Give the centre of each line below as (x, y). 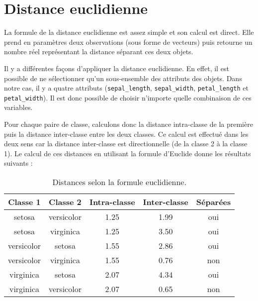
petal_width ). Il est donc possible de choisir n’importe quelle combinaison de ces (128, 97)
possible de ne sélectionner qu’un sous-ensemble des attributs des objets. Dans (123, 78)
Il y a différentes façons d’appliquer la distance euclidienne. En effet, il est (117, 68)
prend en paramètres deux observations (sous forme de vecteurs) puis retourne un (128, 42)
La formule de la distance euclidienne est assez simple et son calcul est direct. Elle (129, 32)
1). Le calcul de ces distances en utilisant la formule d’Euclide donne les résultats (128, 153)
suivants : (18, 163)
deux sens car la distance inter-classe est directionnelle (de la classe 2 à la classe (126, 144)
